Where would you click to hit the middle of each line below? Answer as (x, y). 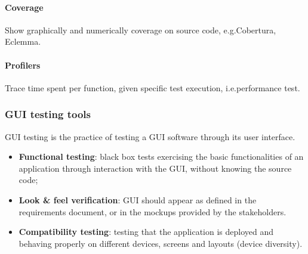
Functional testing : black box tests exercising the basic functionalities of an (161, 157)
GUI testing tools (48, 114)
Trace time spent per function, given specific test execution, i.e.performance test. (153, 87)
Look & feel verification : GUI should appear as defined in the (138, 199)
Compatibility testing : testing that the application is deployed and (146, 232)
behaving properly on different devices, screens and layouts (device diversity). (161, 243)
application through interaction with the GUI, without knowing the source (155, 168)
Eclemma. (23, 41)
